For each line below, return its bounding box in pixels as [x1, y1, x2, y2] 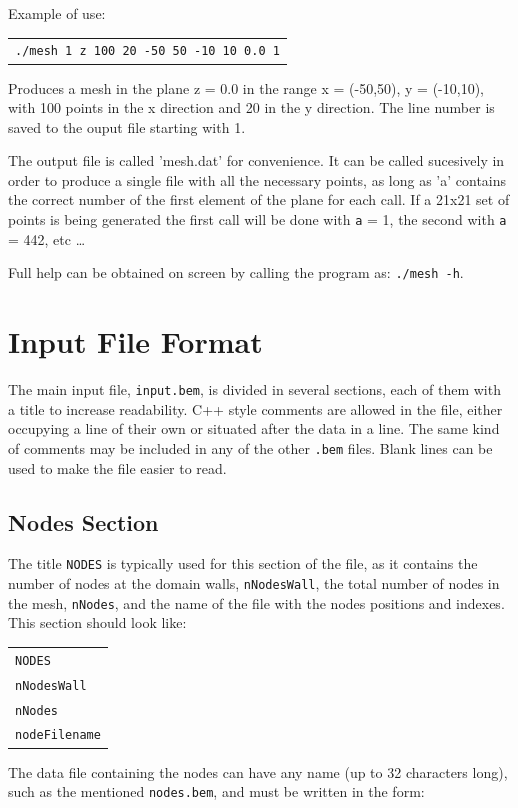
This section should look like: [8, 612, 187, 633]
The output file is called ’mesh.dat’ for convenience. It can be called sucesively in [8, 150, 505, 171]
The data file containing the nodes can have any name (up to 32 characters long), [8, 761, 508, 782]
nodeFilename [15, 728, 101, 743]
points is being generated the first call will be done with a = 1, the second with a [8, 209, 507, 230]
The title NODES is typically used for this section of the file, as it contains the [8, 553, 478, 574]
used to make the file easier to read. [8, 457, 227, 478]
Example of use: [8, 3, 106, 23]
